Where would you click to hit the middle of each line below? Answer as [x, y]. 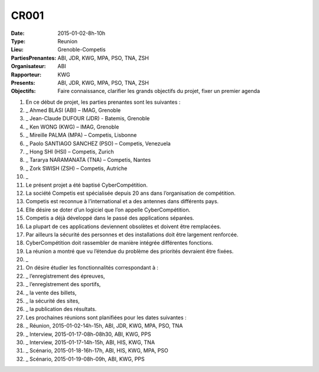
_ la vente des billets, [51, 293]
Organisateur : [29, 66]
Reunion [68, 41]
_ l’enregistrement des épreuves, [65, 276]
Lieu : [17, 50]
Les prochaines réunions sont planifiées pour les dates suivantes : [106, 318]
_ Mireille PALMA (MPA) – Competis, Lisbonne [81, 135]
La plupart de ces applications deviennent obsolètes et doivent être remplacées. [123, 226]
